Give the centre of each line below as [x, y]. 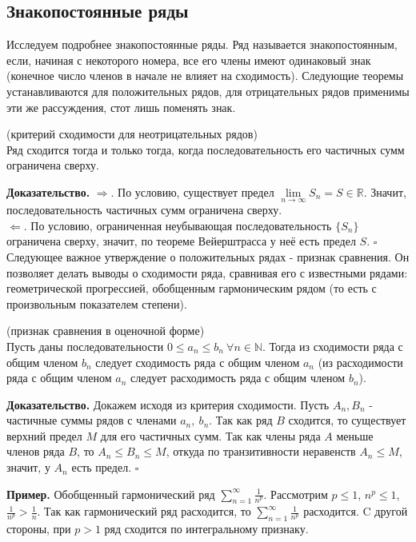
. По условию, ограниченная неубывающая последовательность [178, 225]
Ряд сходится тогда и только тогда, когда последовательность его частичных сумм [206, 149]
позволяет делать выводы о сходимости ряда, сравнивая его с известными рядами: [207, 272]
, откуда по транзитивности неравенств [261, 451]
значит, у [28, 467]
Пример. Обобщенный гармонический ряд [111, 494]
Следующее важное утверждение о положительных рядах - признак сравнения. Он [208, 256]
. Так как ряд [241, 420]
